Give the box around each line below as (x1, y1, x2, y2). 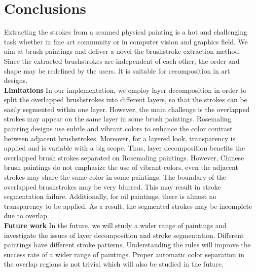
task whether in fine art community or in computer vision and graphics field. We (4, 36, 248, 46)
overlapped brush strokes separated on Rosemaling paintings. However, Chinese (4, 152, 244, 162)
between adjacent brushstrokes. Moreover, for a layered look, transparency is (4, 133, 235, 143)
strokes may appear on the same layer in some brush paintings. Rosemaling (4, 114, 231, 124)
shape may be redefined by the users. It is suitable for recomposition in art (4, 65, 230, 76)
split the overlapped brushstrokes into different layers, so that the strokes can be (4, 94, 247, 105)
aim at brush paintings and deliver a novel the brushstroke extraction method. (4, 46, 241, 56)
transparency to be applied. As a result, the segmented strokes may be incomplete (4, 200, 252, 211)
